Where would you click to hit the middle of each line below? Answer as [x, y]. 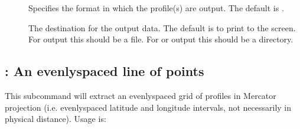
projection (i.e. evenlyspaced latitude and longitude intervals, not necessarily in [148, 107]
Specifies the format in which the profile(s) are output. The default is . [156, 8]
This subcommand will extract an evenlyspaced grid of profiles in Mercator [141, 95]
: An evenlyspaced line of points [105, 71]
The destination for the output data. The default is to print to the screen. [162, 27]
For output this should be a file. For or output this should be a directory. [161, 39]
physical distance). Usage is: [56, 119]
